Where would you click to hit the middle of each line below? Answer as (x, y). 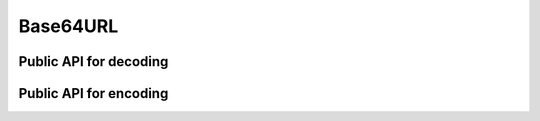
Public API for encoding (93, 93)
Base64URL (68, 26)
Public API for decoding (93, 61)
